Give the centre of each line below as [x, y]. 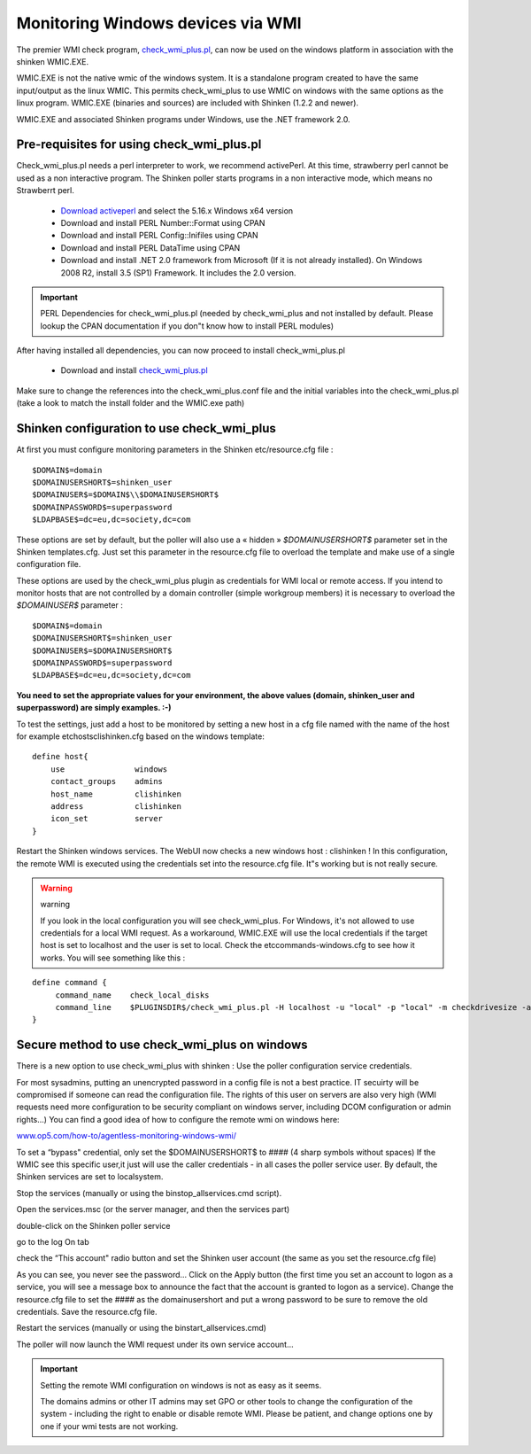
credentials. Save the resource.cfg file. [87, 1311]
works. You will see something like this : [113, 958]
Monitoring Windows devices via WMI [159, 23]
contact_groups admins [107, 781]
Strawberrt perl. [46, 190]
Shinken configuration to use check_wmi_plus [146, 428]
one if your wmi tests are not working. [109, 1426]
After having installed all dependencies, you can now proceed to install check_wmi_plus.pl [181, 351]
